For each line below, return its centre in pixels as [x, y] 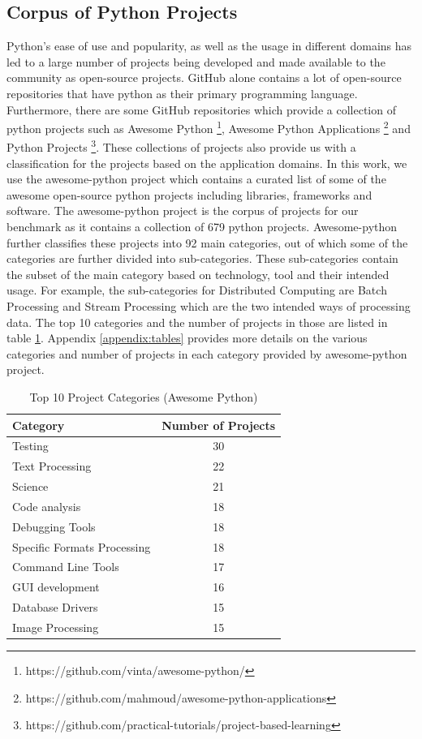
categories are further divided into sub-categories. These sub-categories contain [202, 258]
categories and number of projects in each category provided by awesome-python [207, 353]
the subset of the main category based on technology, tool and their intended [198, 274]
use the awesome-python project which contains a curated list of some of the [196, 179]
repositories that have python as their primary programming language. [182, 93]
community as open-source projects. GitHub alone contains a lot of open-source [204, 77]
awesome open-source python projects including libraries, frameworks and [189, 194]
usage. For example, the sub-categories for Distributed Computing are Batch [197, 290]
